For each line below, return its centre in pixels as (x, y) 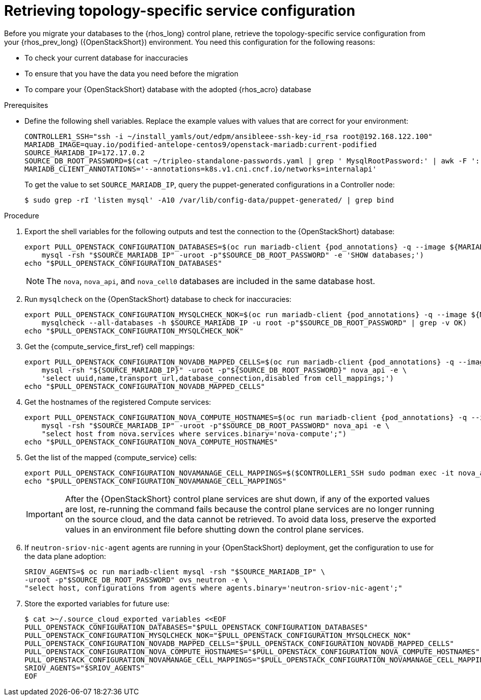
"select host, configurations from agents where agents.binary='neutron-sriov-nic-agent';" (213, 588)
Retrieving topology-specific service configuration (180, 11)
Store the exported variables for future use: (97, 603)
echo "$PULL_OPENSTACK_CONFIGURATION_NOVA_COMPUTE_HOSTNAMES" (151, 442)
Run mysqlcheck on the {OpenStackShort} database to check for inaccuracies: (158, 299)
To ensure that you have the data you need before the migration (131, 73)
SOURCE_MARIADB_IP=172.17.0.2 (85, 152)
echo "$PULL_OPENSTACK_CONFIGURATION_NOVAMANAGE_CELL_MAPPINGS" (156, 481)
